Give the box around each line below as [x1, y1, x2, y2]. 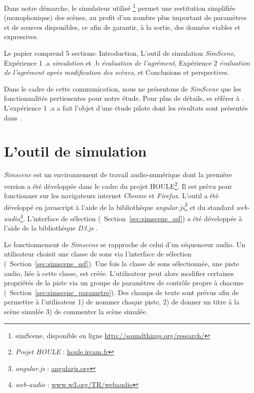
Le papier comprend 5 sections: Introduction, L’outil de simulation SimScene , [4, 48, 236, 58]
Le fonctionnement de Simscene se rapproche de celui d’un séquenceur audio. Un [4, 239, 246, 249]
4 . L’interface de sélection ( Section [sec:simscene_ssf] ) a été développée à [20, 212, 242, 223]
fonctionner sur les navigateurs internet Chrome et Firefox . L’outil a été [4, 190, 219, 201]
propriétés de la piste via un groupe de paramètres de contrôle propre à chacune [4, 277, 244, 288]
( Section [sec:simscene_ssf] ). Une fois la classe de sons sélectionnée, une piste [4, 258, 239, 269]
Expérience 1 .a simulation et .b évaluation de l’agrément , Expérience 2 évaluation [4, 57, 250, 68]
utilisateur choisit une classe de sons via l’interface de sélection [4, 249, 192, 259]
